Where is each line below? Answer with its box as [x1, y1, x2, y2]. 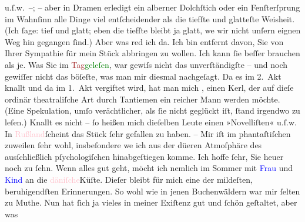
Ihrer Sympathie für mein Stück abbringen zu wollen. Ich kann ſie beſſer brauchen [5, 47, 300, 59]
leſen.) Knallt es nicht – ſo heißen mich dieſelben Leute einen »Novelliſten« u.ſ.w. [5, 115, 297, 128]
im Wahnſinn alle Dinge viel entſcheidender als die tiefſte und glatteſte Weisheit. [5, 12, 295, 25]
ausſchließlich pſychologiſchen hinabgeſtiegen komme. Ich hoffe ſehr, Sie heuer [5, 150, 284, 162]
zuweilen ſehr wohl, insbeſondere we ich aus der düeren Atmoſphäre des [5, 139, 262, 151]
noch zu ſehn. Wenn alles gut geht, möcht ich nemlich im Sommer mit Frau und [5, 162, 293, 174]
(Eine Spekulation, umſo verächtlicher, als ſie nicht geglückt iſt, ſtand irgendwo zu [5, 104, 300, 117]
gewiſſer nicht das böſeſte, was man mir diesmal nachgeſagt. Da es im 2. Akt [5, 70, 281, 82]
